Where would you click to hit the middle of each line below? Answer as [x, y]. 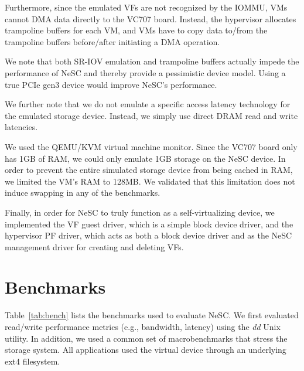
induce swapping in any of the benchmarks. [83, 193]
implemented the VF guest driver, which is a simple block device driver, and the [149, 224]
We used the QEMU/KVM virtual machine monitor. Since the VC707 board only [151, 146]
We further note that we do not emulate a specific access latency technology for [148, 104]
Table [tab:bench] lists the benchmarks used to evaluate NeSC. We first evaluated [152, 315]
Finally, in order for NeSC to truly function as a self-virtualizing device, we [140, 212]
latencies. [21, 127]
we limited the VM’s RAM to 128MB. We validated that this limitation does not [150, 181]
